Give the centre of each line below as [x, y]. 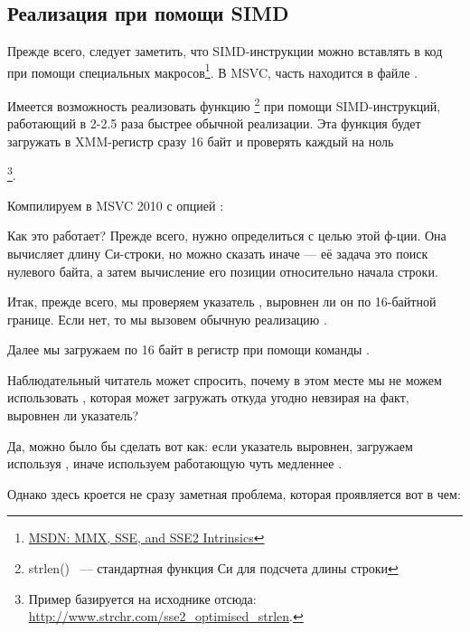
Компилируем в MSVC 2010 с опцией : [116, 205]
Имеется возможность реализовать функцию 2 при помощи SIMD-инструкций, [224, 104]
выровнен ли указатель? [73, 415]
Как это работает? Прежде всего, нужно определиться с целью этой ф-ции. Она [227, 236]
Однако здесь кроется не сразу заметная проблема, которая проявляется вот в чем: [234, 493]
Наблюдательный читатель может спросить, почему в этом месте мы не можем [225, 379]
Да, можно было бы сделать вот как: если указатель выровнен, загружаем [210, 445]
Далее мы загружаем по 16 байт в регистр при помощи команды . [188, 349]
